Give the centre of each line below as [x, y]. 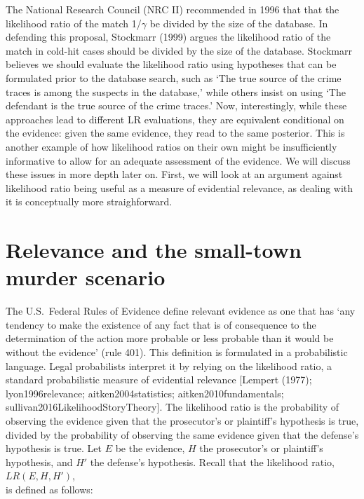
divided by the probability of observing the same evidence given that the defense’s [182, 434]
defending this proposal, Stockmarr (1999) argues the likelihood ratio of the [168, 37]
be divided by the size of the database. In [239, 23]
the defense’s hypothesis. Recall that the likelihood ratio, [213, 462]
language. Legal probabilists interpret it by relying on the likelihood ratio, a [169, 365]
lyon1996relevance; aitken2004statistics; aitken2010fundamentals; [145, 393]
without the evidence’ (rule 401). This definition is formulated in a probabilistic [177, 352]
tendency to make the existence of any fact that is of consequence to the [161, 324]
